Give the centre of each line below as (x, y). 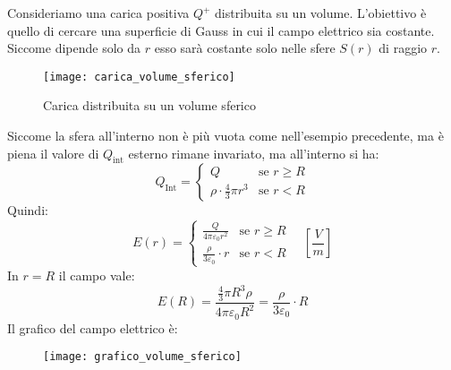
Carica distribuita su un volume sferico (149, 105)
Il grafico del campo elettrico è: (93, 327)
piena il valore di (53, 153)
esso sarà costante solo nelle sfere (245, 48)
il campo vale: (97, 275)
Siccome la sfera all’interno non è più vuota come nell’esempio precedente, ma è (225, 136)
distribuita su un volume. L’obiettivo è (321, 13)
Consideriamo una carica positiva (98, 13)
